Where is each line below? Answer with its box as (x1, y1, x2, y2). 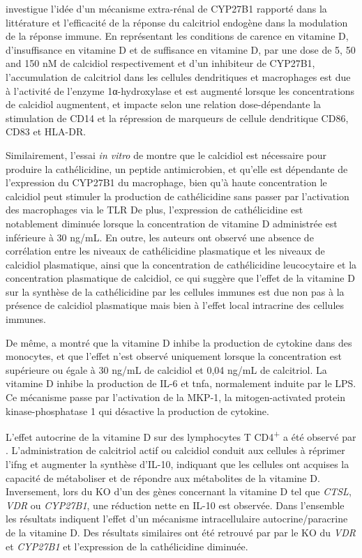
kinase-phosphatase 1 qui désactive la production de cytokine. (6, 403, 269, 418)
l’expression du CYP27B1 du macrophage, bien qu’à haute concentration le (6, 175, 327, 190)
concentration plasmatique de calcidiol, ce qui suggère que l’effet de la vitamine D (6, 271, 355, 285)
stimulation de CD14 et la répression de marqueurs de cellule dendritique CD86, (6, 110, 349, 125)
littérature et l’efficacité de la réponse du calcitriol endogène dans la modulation (6, 15, 348, 29)
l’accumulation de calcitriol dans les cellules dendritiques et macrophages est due (6, 69, 351, 84)
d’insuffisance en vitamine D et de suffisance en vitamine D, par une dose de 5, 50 (6, 42, 356, 56)
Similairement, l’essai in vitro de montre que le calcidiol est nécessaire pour (6, 147, 326, 162)
